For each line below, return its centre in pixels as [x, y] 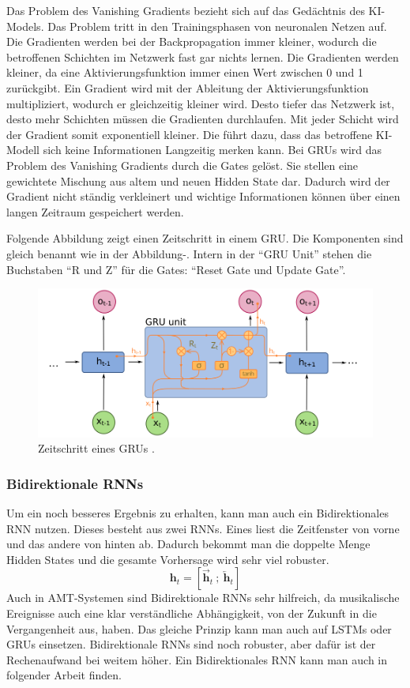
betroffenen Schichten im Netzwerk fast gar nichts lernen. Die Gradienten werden [203, 56]
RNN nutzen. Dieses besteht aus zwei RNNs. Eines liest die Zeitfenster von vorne [203, 528]
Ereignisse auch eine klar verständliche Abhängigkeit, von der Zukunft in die [192, 613]
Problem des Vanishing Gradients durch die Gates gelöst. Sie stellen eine [182, 165]
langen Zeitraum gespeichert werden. [95, 211]
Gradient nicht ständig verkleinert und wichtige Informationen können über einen [203, 196]
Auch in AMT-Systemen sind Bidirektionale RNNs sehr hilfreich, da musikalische [203, 598]
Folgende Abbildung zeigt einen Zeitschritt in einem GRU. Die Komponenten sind [205, 238]
